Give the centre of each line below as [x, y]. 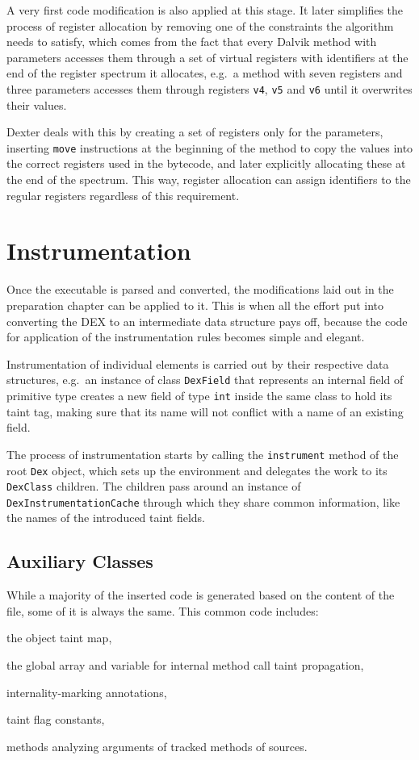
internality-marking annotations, [87, 692]
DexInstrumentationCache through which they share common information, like [203, 501]
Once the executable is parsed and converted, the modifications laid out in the [200, 289]
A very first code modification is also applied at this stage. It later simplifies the [205, 10]
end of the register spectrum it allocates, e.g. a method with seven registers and [205, 73]
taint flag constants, [56, 719]
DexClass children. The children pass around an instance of [154, 486]
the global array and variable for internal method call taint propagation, [185, 665]
